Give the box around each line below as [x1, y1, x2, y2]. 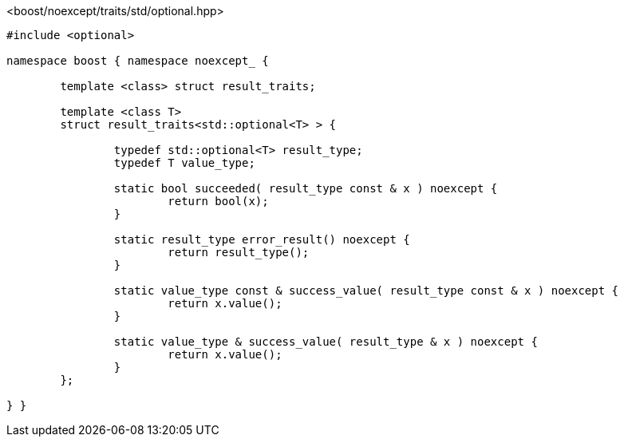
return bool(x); [168, 195, 269, 208]
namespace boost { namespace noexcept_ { [6, 54, 269, 67]
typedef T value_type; [113, 156, 255, 169]
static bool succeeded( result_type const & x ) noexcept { [113, 182, 498, 195]
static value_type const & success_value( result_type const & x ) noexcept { [113, 284, 619, 297]
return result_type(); [168, 246, 310, 259]
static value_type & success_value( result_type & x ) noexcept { [113, 335, 538, 348]
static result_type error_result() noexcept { [113, 233, 410, 246]
